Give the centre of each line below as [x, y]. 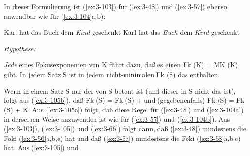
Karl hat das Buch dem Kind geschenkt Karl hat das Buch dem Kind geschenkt [122, 32]
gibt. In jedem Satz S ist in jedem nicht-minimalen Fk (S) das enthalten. [112, 74]
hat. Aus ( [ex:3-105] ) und [41, 148]
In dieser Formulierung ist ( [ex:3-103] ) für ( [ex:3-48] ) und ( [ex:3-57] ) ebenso [116, 6]
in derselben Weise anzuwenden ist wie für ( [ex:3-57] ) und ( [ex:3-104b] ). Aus [117, 119]
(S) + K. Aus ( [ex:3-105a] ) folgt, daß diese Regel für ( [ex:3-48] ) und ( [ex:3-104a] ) [124, 109]
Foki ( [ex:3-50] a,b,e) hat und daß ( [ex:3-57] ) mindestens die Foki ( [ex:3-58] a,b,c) [122, 138]
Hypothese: [20, 48]
